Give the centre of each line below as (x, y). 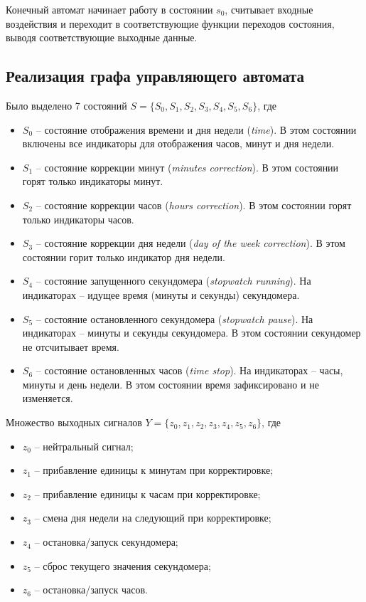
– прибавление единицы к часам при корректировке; (147, 493)
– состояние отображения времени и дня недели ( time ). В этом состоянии (196, 129)
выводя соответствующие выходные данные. (102, 37)
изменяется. (48, 398)
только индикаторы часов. (78, 219)
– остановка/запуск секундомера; (106, 542)
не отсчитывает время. (71, 346)
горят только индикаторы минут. (93, 181)
